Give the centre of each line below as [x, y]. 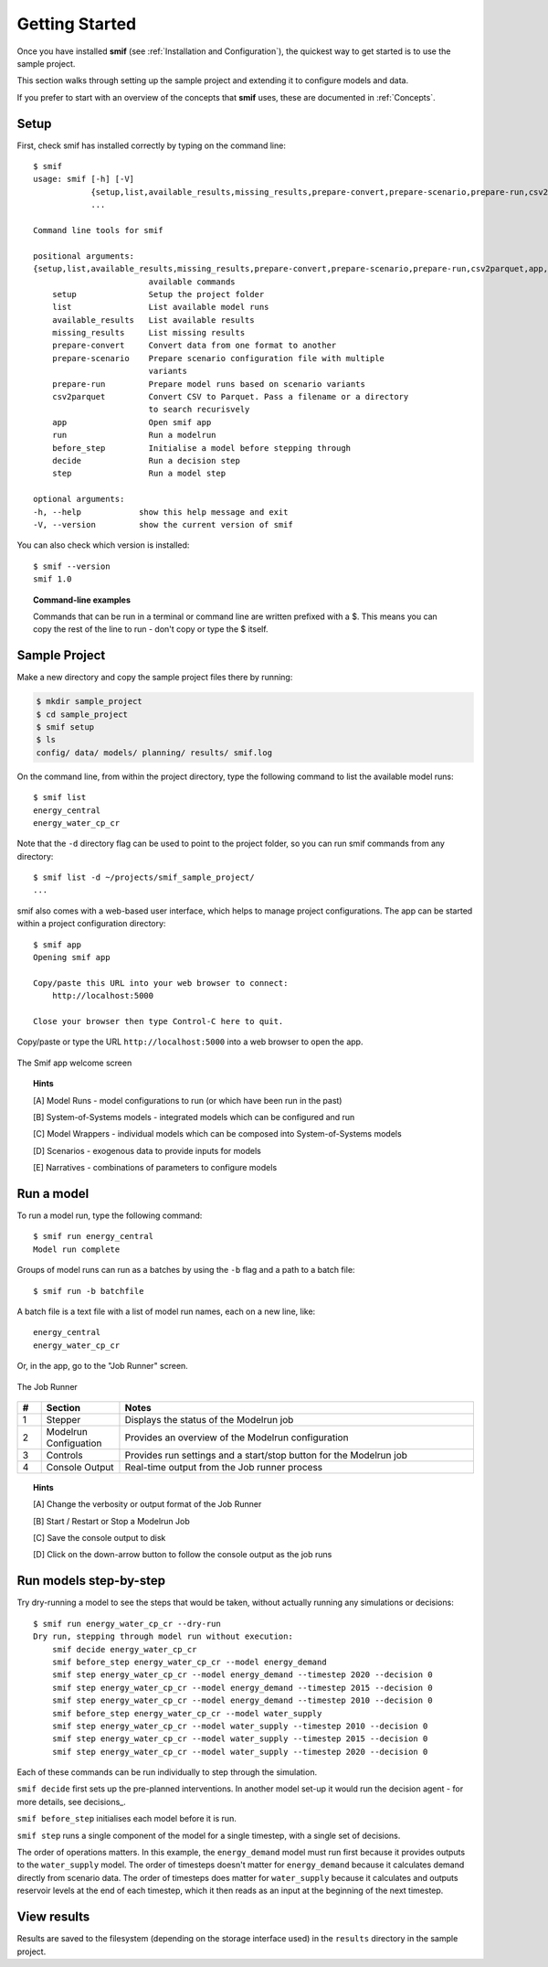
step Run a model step [139, 474]
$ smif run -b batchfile [89, 1291]
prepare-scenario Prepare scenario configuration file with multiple [218, 358]
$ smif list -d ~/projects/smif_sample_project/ [144, 877]
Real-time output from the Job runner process [224, 1467]
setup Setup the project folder [158, 294]
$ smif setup [65, 727]
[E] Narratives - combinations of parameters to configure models [155, 1168]
